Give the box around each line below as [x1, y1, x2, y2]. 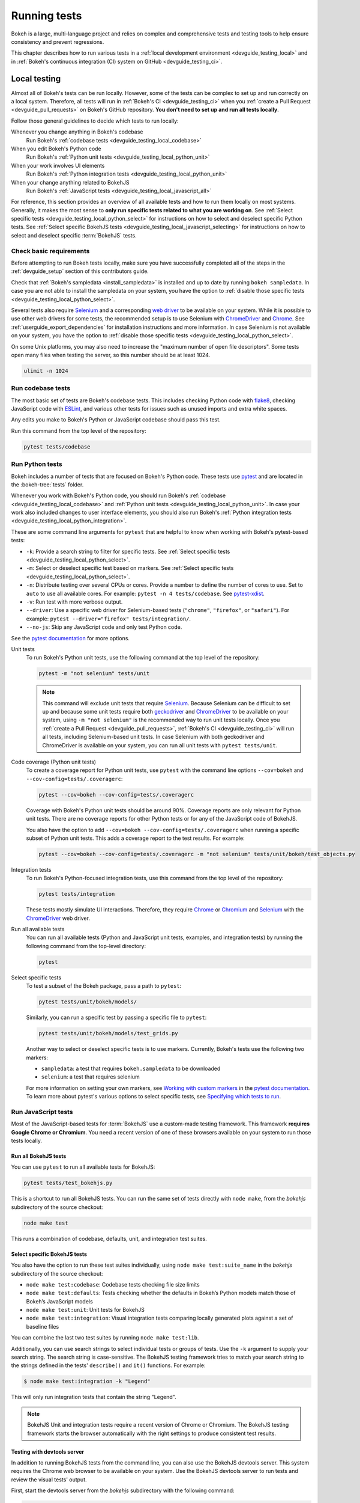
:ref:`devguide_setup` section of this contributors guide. [11, 268, 149, 275]
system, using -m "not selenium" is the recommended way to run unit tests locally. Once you [42, 716, 280, 724]
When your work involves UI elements [11, 162, 105, 169]
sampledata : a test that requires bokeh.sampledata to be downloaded [41, 1065, 221, 1072]
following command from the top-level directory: [26, 942, 146, 949]
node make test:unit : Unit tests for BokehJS [26, 1306, 145, 1314]
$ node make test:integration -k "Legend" [23, 1378, 151, 1385]
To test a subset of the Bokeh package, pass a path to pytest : [26, 982, 182, 990]
